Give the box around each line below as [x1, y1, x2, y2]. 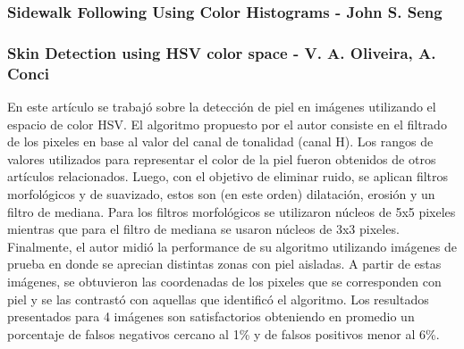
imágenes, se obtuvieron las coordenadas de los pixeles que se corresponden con [7, 271, 442, 290]
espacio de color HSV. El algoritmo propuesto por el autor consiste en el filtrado [7, 114, 447, 133]
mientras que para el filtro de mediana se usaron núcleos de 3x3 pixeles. [7, 220, 400, 238]
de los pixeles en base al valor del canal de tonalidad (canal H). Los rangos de [7, 132, 434, 151]
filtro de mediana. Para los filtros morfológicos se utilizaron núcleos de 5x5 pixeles [7, 202, 456, 220]
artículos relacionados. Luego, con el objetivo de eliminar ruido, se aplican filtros [7, 167, 449, 186]
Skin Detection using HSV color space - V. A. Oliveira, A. [7, 41, 436, 63]
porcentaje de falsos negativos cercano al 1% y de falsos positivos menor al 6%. [7, 324, 440, 343]
